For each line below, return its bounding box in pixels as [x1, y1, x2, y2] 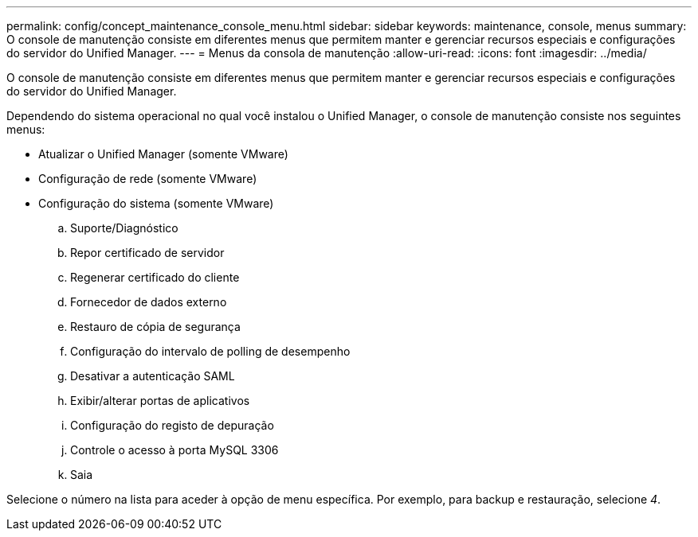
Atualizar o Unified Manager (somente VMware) [38, 147, 288, 161]
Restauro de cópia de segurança [70, 320, 241, 333]
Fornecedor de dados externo [70, 295, 227, 309]
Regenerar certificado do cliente [70, 270, 240, 284]
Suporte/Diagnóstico [70, 221, 178, 235]
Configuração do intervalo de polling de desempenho [70, 344, 351, 358]
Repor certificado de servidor [70, 246, 225, 259]
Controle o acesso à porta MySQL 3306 [70, 443, 279, 457]
